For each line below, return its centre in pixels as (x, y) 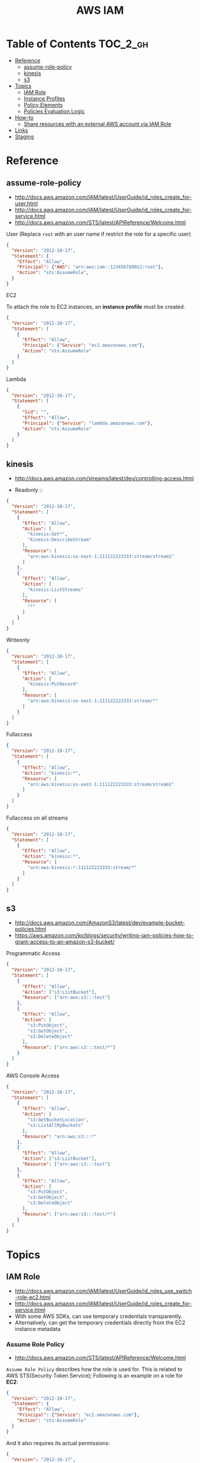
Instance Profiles (44, 98)
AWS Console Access (33, 1076)
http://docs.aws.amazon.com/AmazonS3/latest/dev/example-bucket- (100, 923)
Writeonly (18, 640)
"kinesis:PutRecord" (53, 684)
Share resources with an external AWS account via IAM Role (97, 124)
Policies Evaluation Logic (54, 111)
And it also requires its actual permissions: (58, 1443)
